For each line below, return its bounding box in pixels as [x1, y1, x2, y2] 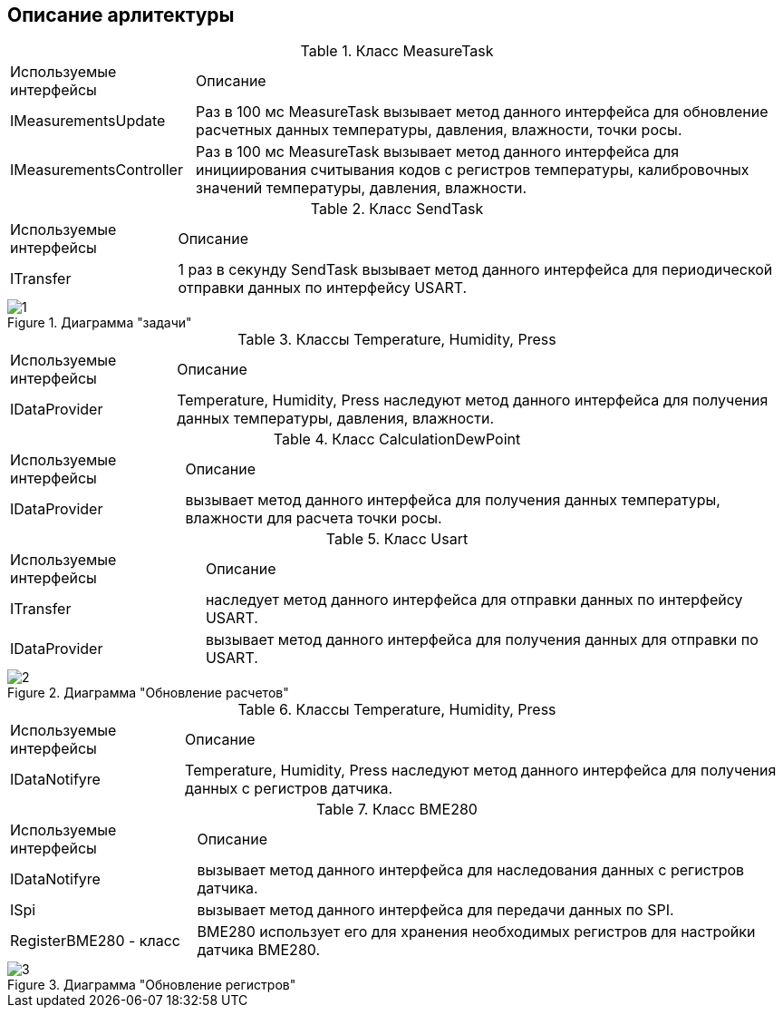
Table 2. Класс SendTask [310, 200, 484, 219]
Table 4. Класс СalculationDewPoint [273, 430, 521, 449]
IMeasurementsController [10, 161, 183, 180]
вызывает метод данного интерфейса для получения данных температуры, [185, 491, 720, 510]
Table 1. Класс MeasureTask [300, 42, 494, 61]
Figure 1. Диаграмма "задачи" [7, 315, 192, 331]
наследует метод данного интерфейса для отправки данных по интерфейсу [205, 590, 743, 610]
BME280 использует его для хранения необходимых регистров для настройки [197, 922, 756, 942]
